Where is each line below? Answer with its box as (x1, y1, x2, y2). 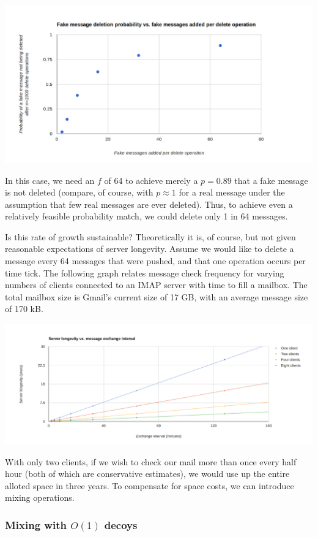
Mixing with (5, 517, 67, 532)
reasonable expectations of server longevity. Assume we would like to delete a (5, 242, 294, 255)
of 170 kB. (5, 302, 43, 315)
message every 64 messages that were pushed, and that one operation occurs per (5, 254, 306, 267)
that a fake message (234, 173, 308, 186)
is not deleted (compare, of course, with (5, 186, 153, 199)
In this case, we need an (5, 173, 95, 186)
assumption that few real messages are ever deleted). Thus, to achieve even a (5, 197, 293, 210)
